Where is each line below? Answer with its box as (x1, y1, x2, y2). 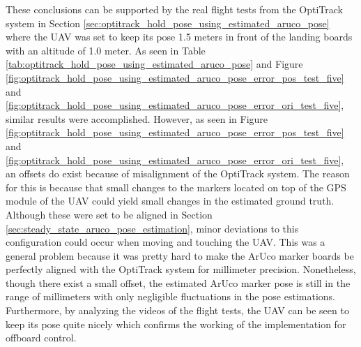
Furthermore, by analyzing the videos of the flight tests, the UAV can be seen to (6, 303, 349, 318)
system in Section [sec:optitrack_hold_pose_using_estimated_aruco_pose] (6, 15, 330, 30)
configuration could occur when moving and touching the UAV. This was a (6, 235, 325, 249)
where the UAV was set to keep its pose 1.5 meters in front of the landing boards (6, 29, 353, 44)
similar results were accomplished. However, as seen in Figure (6, 111, 268, 126)
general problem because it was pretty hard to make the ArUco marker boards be (6, 248, 354, 263)
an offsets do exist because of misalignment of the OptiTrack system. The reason (6, 166, 350, 181)
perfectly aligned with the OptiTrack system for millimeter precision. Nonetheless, (6, 262, 356, 276)
